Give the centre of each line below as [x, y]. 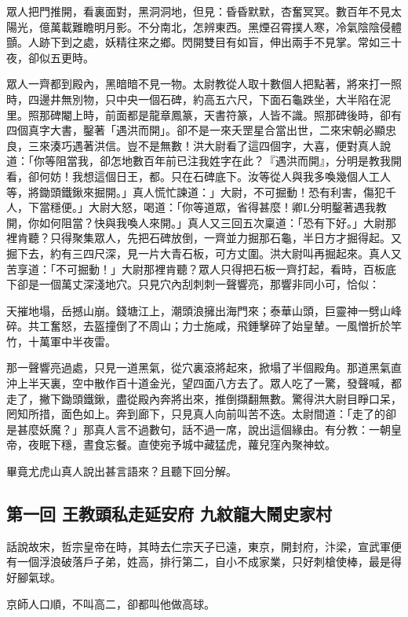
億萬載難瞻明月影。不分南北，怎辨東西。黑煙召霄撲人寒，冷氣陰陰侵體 [220, 26]
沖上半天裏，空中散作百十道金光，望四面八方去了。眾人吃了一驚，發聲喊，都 [204, 383]
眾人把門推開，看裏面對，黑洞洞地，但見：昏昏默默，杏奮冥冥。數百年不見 [199, 11]
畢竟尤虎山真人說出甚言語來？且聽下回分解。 [122, 471]
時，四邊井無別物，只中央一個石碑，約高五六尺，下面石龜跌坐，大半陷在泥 [199, 99]
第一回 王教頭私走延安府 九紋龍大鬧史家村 [169, 514]
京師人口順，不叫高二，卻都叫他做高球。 [111, 603]
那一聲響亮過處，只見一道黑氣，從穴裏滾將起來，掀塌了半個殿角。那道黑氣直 [204, 367]
